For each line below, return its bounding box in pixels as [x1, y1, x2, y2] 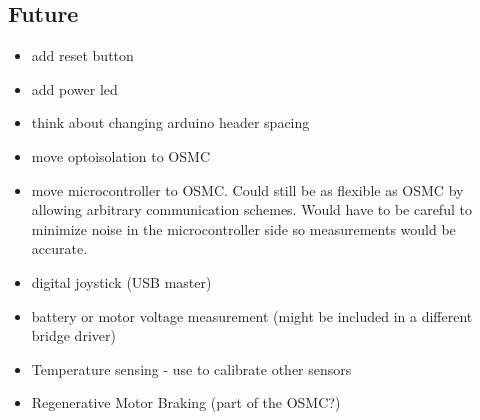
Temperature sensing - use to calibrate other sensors [31, 358, 352, 379]
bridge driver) [31, 325, 116, 346]
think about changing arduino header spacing [31, 112, 310, 133]
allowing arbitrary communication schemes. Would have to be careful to [31, 199, 472, 220]
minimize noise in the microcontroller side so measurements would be [31, 218, 456, 239]
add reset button [31, 45, 134, 66]
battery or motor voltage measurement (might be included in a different [31, 305, 473, 326]
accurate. [31, 238, 88, 259]
